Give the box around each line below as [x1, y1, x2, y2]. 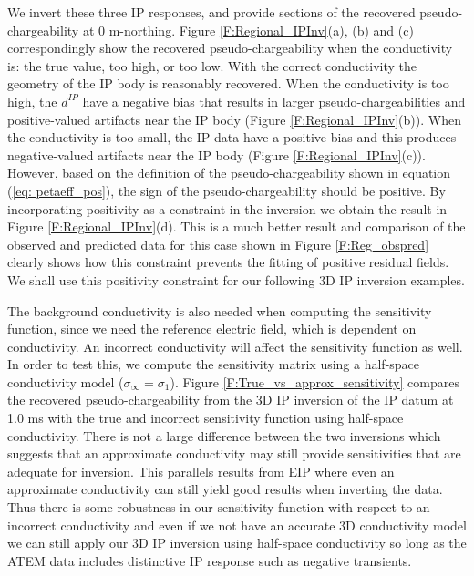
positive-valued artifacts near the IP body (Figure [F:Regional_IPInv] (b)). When [7, 109, 461, 129]
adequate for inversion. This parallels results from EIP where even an [7, 461, 395, 480]
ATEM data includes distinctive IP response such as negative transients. [7, 550, 412, 570]
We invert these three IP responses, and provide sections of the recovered [7, 3, 416, 21]
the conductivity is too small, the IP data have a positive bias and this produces [7, 128, 457, 147]
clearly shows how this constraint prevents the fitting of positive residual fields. [7, 252, 449, 272]
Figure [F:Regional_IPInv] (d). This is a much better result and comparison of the [7, 217, 466, 236]
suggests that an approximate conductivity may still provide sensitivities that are [7, 444, 461, 463]
